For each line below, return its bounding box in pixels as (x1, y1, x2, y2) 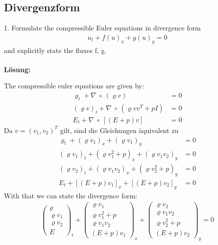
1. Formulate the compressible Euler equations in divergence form (4, 23, 201, 33)
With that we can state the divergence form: (4, 190, 137, 200)
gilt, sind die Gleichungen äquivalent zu (60, 125, 179, 135)
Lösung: (4, 64, 31, 74)
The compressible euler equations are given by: (4, 81, 145, 91)
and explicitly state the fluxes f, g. (4, 45, 107, 55)
